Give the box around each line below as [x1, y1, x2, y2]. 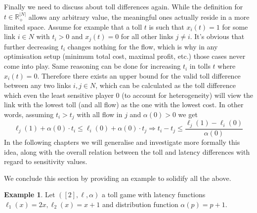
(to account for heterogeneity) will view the [122, 89, 253, 100]
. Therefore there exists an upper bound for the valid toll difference [37, 70, 241, 81]
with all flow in [77, 109, 123, 120]
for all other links [121, 31, 173, 42]
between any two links [4, 80, 71, 90]
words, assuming [4, 109, 54, 120]
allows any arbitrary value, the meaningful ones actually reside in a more [28, 11, 250, 22]
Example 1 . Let [4, 189, 55, 200]
